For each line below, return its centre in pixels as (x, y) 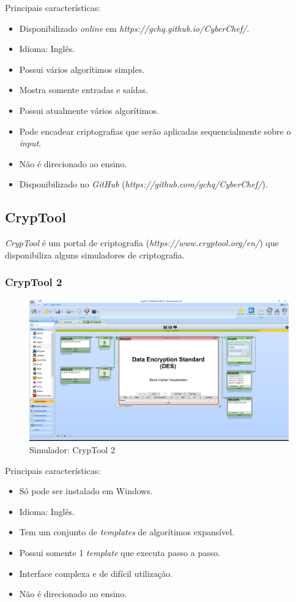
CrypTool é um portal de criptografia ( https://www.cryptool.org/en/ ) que (142, 243)
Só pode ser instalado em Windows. (86, 491)
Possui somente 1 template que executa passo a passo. (120, 552)
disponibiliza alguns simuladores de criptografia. (95, 254)
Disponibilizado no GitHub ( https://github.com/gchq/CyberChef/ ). (143, 184)
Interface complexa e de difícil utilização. (96, 573)
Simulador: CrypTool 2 (72, 450)
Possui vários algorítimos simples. (82, 69)
